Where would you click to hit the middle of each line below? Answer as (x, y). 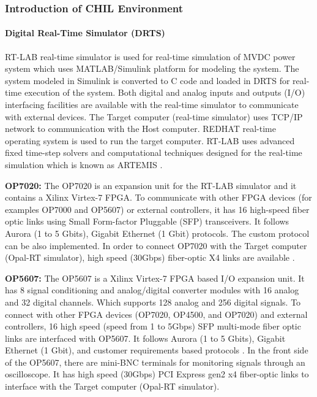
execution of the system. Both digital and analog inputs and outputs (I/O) (165, 92)
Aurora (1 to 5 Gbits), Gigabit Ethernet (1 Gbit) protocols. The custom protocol (157, 233)
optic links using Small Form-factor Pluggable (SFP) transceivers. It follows (147, 221)
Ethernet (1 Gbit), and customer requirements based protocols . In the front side (157, 350)
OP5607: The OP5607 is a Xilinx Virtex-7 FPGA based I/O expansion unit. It (155, 278)
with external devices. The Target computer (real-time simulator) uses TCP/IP (154, 116)
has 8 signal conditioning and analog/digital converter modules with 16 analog (152, 290)
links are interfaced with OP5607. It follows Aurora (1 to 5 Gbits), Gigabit (145, 338)
